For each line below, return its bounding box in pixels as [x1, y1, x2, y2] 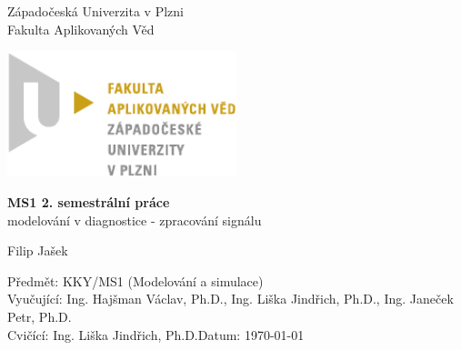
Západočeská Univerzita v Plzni [7, 2, 184, 20]
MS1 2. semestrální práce [7, 193, 170, 211]
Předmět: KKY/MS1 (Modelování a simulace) [7, 271, 264, 290]
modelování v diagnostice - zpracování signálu [7, 210, 262, 229]
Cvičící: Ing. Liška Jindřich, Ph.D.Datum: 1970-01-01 [7, 325, 305, 344]
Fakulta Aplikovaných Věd [7, 19, 155, 38]
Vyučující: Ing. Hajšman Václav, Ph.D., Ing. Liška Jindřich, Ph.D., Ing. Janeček [7, 289, 454, 308]
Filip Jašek [7, 241, 68, 260]
